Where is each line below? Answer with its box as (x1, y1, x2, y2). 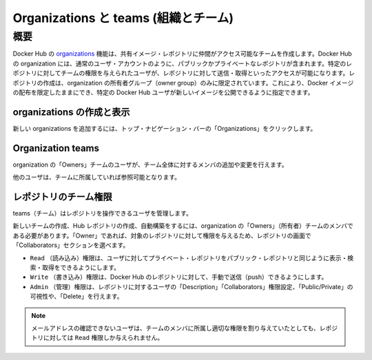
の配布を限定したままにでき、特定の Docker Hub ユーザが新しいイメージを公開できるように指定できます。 (12, 88, 314, 96)
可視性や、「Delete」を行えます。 (30, 293, 123, 301)
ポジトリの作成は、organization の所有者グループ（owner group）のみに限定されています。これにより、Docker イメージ (12, 78, 354, 87)
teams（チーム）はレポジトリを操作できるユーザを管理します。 (12, 209, 192, 218)
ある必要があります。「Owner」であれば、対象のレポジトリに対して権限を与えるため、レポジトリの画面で (12, 231, 311, 240)
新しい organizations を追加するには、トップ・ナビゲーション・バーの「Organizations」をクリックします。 (12, 124, 317, 132)
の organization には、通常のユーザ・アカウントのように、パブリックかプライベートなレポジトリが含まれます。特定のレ (12, 59, 353, 67)
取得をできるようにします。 (41, 264, 121, 272)
